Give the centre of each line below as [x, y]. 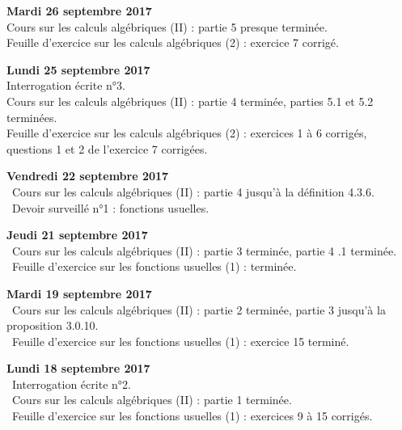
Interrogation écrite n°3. [66, 85]
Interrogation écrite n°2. [71, 384]
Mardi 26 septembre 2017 [79, 11]
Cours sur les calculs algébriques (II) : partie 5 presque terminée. [167, 26]
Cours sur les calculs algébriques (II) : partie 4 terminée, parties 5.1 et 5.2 [190, 101]
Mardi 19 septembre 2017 [79, 293]
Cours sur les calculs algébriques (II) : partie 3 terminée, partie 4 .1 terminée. [204, 250]
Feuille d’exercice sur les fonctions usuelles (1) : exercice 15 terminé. [180, 341]
